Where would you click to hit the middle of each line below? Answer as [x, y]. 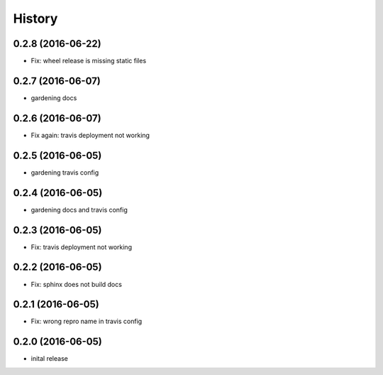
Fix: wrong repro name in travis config [87, 321]
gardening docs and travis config [79, 210]
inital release [50, 359]
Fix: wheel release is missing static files [89, 61]
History [35, 18]
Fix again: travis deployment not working [90, 135]
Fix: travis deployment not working [82, 247]
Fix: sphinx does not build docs [76, 284]
